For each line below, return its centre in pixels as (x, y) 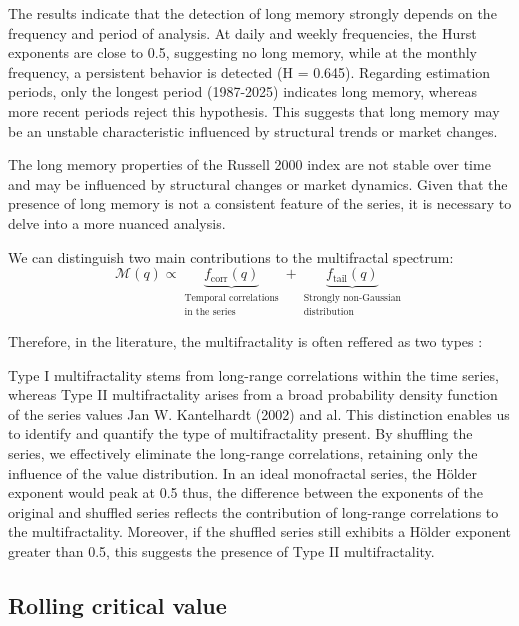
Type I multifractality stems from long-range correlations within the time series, (253, 374)
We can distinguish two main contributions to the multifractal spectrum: (231, 256)
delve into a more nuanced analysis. (117, 222)
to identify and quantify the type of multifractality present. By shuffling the (240, 433)
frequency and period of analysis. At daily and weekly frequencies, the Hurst (242, 32)
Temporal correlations (231, 298)
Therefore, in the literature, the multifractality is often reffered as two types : (245, 341)
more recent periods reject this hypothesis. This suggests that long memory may (254, 110)
